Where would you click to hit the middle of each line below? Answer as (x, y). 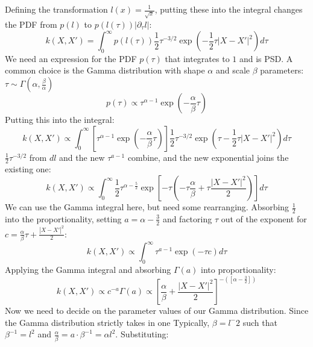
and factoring (187, 218)
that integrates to (197, 58)
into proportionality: (239, 270)
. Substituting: (142, 334)
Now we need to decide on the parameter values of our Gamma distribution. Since (157, 311)
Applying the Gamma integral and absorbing (88, 270)
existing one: (28, 169)
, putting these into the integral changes (229, 9)
